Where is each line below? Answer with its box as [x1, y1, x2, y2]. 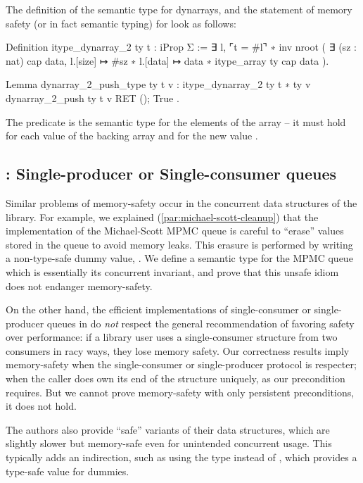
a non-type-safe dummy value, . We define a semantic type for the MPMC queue [6, 251, 353, 265]
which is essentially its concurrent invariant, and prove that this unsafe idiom [6, 264, 339, 279]
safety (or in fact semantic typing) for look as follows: [6, 15, 236, 30]
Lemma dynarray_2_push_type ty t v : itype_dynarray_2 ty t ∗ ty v [6, 77, 311, 92]
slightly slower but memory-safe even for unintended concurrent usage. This [6, 436, 332, 451]
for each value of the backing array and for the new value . [6, 128, 258, 143]
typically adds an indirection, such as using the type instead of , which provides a [6, 450, 357, 465]
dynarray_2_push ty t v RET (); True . [6, 90, 179, 105]
